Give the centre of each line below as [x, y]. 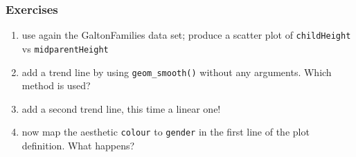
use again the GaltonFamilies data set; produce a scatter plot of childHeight [186, 35]
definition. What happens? [78, 146]
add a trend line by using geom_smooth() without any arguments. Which [177, 72]
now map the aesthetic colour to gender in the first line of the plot [166, 132]
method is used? [56, 85]
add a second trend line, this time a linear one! [121, 108]
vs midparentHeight [65, 48]
